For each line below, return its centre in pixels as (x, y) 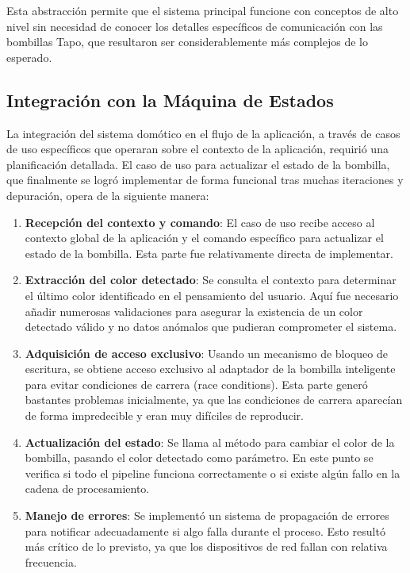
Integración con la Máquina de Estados (170, 100)
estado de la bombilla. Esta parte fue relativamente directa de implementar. (209, 253)
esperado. (29, 57)
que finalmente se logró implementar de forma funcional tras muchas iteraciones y (205, 180)
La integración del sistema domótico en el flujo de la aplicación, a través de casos (203, 133)
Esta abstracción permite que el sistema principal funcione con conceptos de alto (203, 10)
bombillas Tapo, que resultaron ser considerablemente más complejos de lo (187, 42)
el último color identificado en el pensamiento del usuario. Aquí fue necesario (212, 295)
